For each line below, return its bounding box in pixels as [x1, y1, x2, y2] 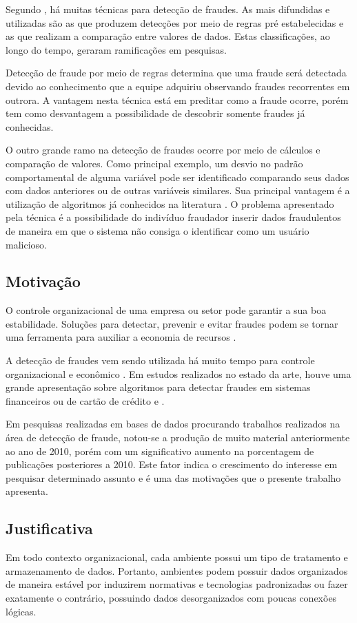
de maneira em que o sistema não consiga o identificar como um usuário [6, 223, 309, 237]
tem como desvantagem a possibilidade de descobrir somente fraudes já [6, 106, 305, 120]
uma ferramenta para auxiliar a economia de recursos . [6, 330, 236, 344]
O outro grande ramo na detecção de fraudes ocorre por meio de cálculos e [6, 142, 320, 157]
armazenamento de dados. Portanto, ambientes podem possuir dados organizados [6, 563, 348, 578]
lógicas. [6, 604, 37, 618]
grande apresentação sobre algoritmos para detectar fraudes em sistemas [6, 380, 311, 394]
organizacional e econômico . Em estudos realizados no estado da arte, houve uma [6, 366, 351, 381]
